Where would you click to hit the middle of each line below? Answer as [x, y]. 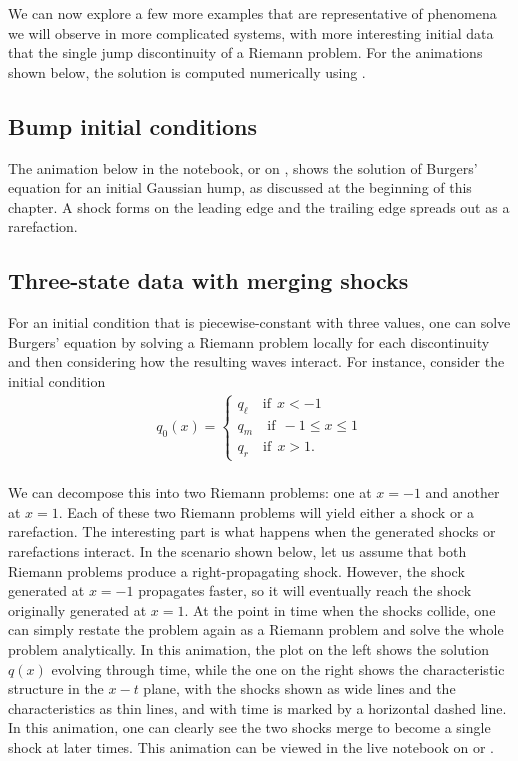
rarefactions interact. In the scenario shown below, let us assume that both [237, 550]
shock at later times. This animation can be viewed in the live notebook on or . [251, 746]
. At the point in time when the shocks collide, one [340, 609]
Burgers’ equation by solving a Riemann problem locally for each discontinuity [249, 341]
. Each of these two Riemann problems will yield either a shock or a [266, 511]
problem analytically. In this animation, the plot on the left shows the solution [249, 648]
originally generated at [77, 609]
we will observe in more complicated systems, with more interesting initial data [251, 32]
